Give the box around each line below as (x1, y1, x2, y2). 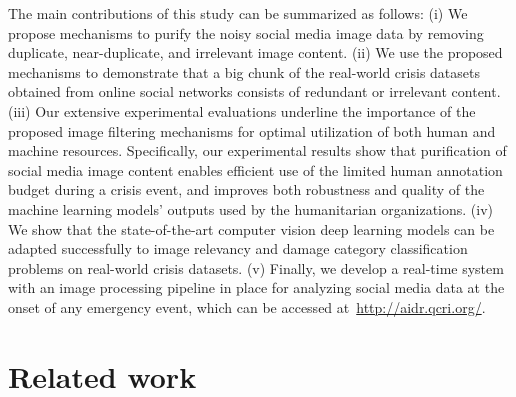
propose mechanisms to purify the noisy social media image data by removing (8, 22, 484, 43)
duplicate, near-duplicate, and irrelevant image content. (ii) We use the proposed (8, 42, 503, 63)
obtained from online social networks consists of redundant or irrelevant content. (8, 81, 501, 102)
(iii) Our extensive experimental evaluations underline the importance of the (8, 100, 476, 121)
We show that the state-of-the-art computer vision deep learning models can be (8, 218, 495, 239)
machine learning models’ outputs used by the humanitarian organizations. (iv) (8, 198, 494, 219)
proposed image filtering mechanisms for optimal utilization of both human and (8, 120, 496, 141)
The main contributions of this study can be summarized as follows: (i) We (8, 3, 468, 23)
